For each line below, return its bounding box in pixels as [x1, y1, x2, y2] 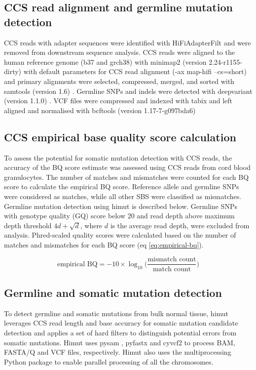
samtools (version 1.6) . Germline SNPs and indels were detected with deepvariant [4, 85, 253, 96]
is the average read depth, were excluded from [110, 220, 250, 230]
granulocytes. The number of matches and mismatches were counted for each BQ [4, 171, 249, 182]
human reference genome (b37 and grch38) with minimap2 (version [4, 56, 207, 67]
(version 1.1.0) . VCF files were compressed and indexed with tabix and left [4, 95, 233, 106]
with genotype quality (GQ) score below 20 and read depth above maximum [4, 210, 235, 221]
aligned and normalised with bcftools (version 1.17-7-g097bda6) [4, 105, 196, 115]
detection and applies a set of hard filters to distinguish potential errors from [4, 327, 237, 337]
